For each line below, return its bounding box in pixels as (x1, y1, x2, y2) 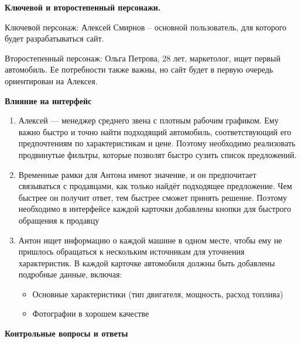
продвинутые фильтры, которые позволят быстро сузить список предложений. (18, 148, 297, 160)
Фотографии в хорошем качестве (32, 307, 149, 320)
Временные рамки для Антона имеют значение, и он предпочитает (18, 168, 256, 180)
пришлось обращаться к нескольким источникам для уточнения (18, 245, 245, 258)
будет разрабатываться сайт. (5, 32, 104, 44)
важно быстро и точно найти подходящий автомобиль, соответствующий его (18, 125, 292, 138)
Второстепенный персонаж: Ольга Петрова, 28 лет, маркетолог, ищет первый (5, 52, 281, 64)
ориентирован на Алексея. (5, 74, 98, 87)
